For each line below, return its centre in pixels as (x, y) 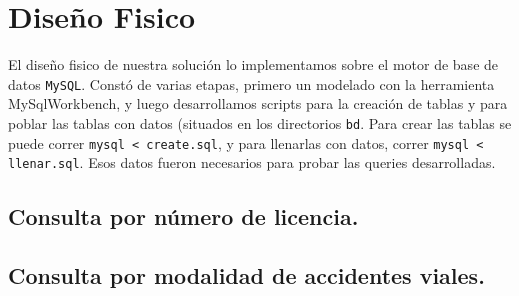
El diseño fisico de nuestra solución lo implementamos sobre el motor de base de (253, 64)
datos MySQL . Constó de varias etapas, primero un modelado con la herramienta (251, 83)
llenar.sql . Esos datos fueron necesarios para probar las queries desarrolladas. (252, 162)
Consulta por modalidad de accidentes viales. (246, 275)
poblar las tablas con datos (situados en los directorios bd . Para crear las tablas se (260, 122)
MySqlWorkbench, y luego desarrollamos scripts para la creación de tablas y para (258, 103)
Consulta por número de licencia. (183, 216)
